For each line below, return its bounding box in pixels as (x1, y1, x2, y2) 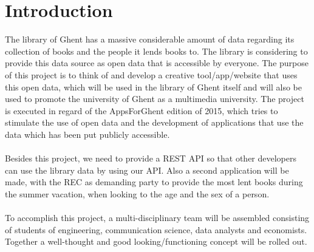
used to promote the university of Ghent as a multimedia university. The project (5, 92, 304, 105)
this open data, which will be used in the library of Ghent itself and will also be (5, 80, 302, 93)
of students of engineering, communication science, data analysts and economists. (5, 223, 307, 236)
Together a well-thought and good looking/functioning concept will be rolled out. (5, 235, 307, 248)
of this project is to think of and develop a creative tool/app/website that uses (5, 68, 298, 81)
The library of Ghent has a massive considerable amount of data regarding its (5, 33, 295, 46)
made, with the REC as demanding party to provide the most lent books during (5, 175, 303, 188)
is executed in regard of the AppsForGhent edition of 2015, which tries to (5, 104, 278, 117)
